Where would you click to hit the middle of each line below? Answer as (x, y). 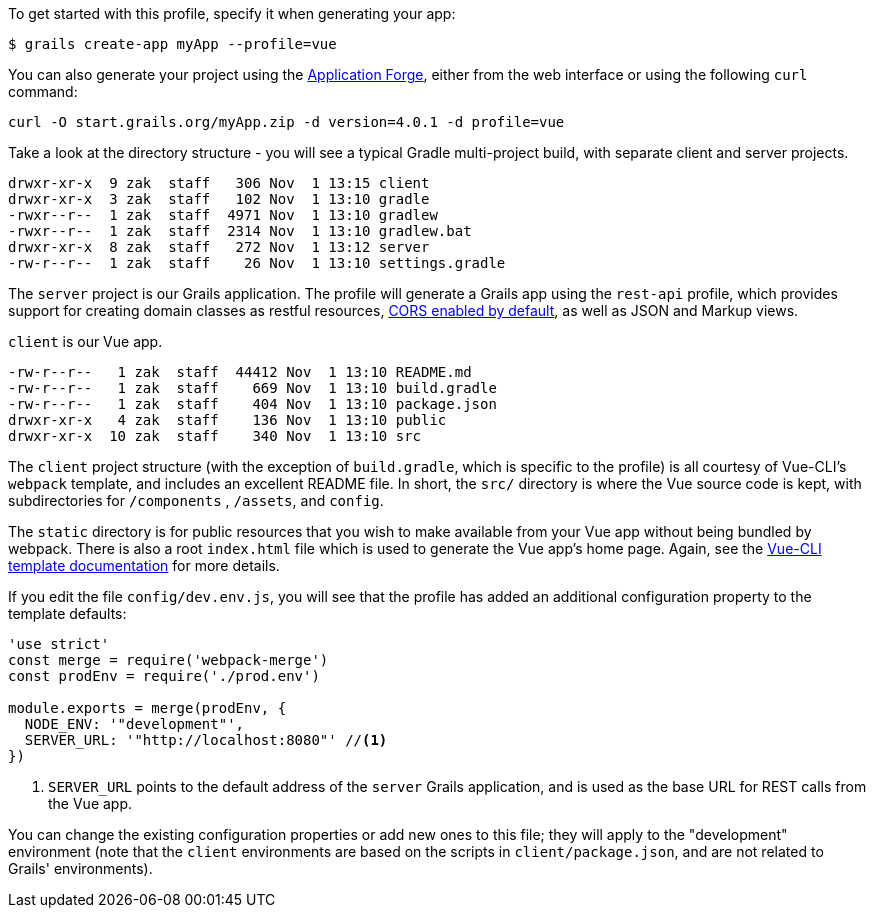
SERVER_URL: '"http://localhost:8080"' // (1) (206, 740)
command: (43, 91)
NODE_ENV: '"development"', (134, 724)
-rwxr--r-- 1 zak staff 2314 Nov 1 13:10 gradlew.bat (240, 231)
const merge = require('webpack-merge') (168, 660)
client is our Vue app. (85, 341)
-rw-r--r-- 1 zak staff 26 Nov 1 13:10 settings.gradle (257, 263)
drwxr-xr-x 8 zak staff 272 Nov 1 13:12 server (219, 247)
